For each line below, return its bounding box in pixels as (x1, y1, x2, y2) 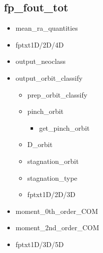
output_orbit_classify (15, 72, 83, 83)
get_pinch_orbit (39, 122, 90, 133)
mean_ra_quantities (15, 23, 78, 33)
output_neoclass (15, 56, 66, 66)
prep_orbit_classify (27, 89, 88, 100)
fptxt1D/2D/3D (27, 189, 76, 200)
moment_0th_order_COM (15, 205, 98, 216)
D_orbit (27, 139, 53, 150)
